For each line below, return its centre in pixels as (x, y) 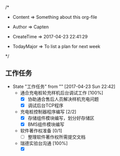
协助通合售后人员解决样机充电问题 (63, 99)
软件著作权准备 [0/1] (41, 131)
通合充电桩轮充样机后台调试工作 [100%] (62, 92)
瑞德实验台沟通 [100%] (44, 143)
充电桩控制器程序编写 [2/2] (48, 112)
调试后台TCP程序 (46, 105)
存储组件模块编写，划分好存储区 (61, 118)
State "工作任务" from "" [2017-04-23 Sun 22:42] (64, 86)
